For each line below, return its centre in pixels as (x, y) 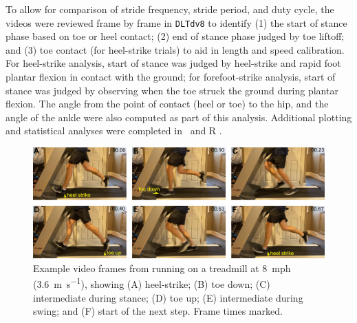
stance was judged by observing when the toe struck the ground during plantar (172, 90)
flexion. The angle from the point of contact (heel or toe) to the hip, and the (167, 104)
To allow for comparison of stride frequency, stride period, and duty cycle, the (170, 9)
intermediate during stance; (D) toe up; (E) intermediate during (168, 297)
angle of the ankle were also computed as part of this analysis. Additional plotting (179, 117)
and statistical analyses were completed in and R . (114, 131)
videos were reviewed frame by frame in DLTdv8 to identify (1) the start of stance (176, 22)
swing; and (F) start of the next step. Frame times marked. (158, 311)
